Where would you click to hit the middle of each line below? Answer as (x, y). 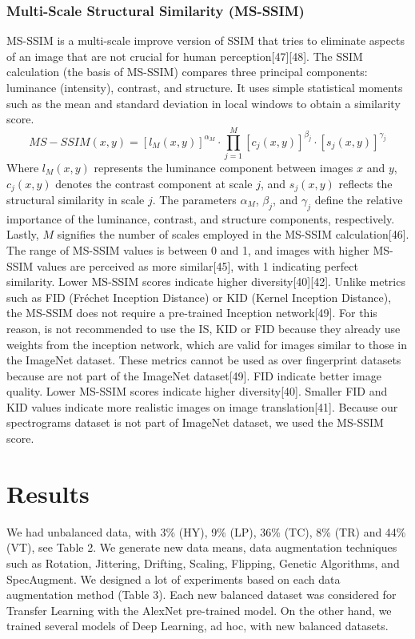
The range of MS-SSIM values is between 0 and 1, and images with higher (188, 249)
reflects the (365, 183)
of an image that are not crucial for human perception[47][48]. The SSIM (185, 56)
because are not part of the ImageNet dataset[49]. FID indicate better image (194, 375)
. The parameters (194, 199)
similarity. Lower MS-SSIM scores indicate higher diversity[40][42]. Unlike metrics (206, 281)
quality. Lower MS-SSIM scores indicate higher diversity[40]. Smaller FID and (197, 391)
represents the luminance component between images (223, 167)
